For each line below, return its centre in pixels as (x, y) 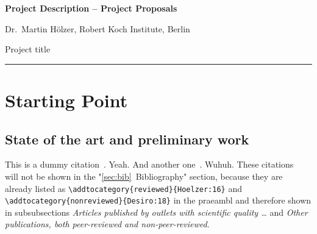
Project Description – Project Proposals (91, 8)
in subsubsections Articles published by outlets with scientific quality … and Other (156, 212)
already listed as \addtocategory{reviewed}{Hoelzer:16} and (123, 188)
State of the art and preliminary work (127, 139)
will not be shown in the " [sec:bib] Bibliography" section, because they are (144, 176)
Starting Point (66, 100)
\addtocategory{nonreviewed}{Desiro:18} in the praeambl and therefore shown (158, 200)
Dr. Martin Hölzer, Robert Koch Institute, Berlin (98, 28)
